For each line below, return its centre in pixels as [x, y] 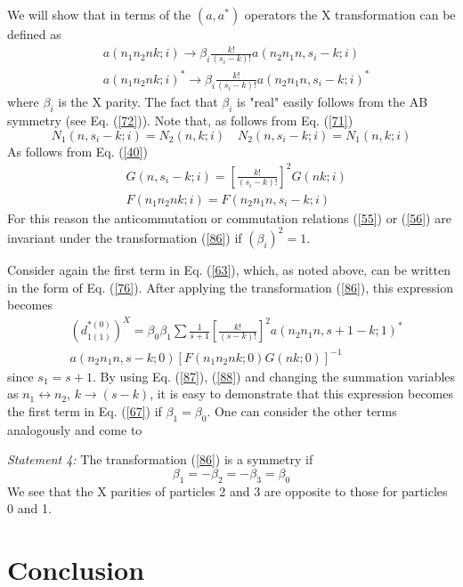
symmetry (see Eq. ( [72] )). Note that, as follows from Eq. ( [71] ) [180, 121]
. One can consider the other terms [302, 410]
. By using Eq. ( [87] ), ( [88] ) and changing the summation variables [274, 376]
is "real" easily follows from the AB [333, 102]
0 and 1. [29, 508]
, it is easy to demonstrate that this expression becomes [302, 394]
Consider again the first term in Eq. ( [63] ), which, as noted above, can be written [229, 269]
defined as [34, 34]
